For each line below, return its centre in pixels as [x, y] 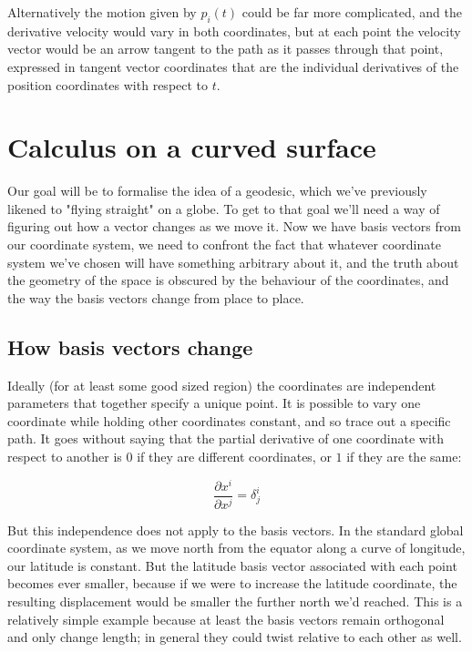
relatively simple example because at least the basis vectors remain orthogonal [226, 619]
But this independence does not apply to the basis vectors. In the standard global [236, 530]
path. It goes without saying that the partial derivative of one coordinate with [226, 438]
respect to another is [65, 457]
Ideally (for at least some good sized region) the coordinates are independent [222, 385]
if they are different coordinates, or [234, 457]
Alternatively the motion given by [102, 12]
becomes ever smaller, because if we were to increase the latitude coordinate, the [232, 583]
